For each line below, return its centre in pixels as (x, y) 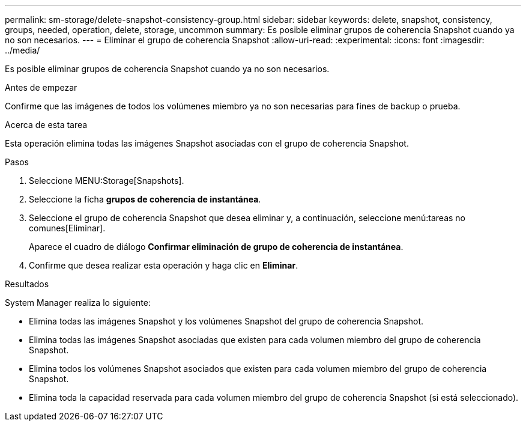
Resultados (27, 284)
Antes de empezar (41, 87)
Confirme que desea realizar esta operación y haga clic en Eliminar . (164, 265)
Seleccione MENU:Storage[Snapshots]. (107, 181)
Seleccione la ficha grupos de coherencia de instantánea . (145, 199)
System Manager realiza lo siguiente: (78, 303)
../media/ (23, 50)
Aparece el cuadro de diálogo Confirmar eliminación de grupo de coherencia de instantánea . (216, 247)
